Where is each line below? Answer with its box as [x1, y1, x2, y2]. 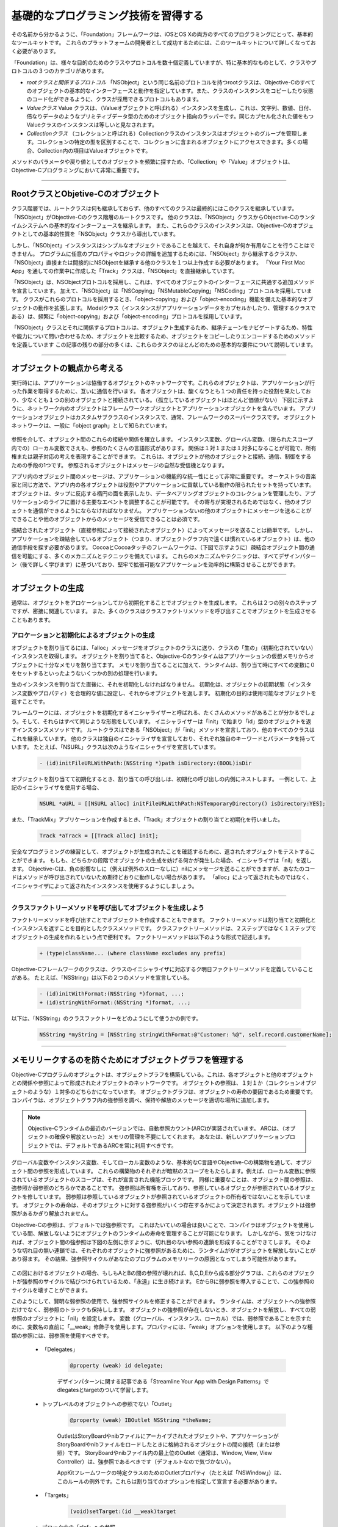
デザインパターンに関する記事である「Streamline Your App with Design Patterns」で [57, 1377, 270, 1385]
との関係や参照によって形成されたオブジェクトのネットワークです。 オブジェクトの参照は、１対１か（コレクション [11, 1079, 301, 1087]
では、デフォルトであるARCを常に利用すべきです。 [49, 1142, 177, 1149]
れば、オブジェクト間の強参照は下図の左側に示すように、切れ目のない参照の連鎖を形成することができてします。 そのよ [11, 1238, 312, 1245]
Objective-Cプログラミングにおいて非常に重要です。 [11, 167, 143, 174]
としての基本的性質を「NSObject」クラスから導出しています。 [21, 230, 179, 238]
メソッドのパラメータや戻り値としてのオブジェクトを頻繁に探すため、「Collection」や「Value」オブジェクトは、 [11, 158, 293, 166]
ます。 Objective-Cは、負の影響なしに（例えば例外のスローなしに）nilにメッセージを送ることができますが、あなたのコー [11, 865, 315, 873]
